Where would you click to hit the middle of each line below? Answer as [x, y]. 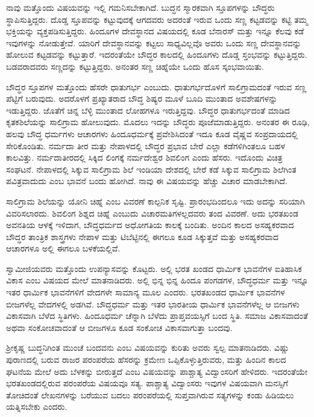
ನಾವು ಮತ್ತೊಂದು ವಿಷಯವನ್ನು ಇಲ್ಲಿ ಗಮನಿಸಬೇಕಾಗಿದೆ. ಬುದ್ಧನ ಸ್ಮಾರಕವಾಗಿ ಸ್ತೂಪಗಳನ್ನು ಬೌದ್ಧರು [140, 7]
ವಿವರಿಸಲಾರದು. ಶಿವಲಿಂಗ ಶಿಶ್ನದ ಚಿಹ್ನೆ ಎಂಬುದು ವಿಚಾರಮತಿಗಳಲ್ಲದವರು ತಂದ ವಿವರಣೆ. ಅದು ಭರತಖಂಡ [152, 213]
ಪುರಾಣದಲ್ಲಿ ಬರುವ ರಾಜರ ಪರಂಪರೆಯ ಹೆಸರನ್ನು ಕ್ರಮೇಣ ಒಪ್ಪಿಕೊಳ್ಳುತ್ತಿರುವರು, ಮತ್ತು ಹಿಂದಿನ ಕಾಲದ [146, 360]
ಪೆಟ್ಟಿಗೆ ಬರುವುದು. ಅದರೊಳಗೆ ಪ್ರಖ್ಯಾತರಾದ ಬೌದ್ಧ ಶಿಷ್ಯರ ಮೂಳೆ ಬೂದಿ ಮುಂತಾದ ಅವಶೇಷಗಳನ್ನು [142, 98]
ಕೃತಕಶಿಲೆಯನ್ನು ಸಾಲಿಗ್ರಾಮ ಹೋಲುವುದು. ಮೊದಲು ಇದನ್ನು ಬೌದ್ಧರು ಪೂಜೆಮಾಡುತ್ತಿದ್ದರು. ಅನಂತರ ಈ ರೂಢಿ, [158, 122]
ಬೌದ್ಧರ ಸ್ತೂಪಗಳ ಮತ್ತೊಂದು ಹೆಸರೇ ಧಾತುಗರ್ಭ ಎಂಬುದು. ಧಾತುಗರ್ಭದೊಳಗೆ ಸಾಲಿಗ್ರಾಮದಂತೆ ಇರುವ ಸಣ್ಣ [156, 86]
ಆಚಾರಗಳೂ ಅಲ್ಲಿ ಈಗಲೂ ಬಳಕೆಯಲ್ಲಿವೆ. [63, 248]
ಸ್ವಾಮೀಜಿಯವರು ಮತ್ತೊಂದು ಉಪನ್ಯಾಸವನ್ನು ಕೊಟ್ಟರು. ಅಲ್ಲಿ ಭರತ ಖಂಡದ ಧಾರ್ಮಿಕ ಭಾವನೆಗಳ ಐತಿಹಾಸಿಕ [154, 268]
